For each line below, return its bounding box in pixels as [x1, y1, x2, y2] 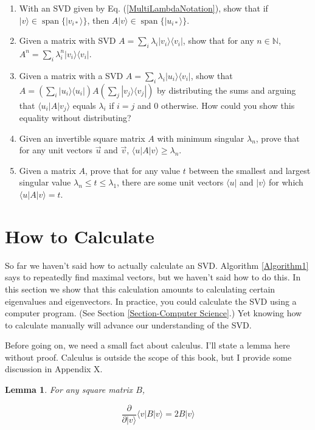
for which [269, 176, 303, 189]
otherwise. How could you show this [161, 99, 295, 111]
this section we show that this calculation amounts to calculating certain [5, 282, 275, 295]
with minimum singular [157, 131, 244, 144]
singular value [19, 176, 71, 189]
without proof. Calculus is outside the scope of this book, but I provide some [5, 350, 292, 363]
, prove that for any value [85, 164, 181, 176]
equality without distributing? [19, 111, 131, 124]
